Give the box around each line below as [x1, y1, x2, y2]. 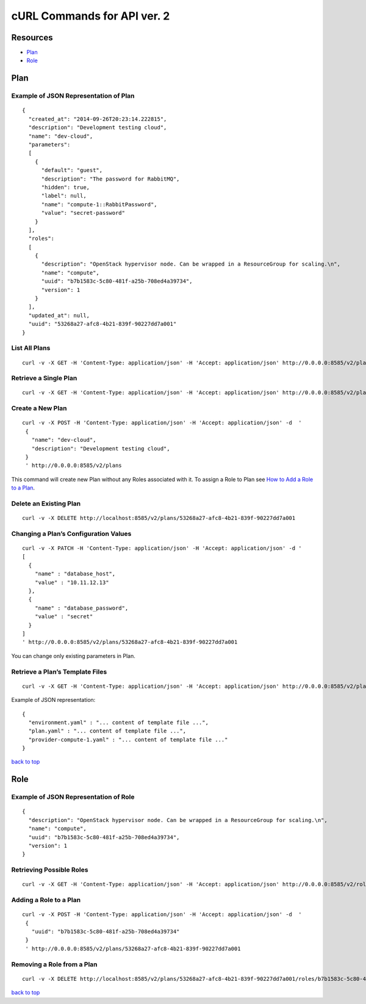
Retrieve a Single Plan [11, 374, 77, 383]
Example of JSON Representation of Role [11, 793, 135, 801]
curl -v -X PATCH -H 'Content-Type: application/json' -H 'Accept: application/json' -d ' [22, 545, 302, 552]
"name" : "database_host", [34, 571, 116, 577]
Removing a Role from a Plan [11, 960, 98, 969]
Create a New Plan [11, 404, 67, 413]
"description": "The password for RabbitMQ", [41, 175, 180, 182]
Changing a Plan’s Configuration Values [11, 529, 132, 538]
